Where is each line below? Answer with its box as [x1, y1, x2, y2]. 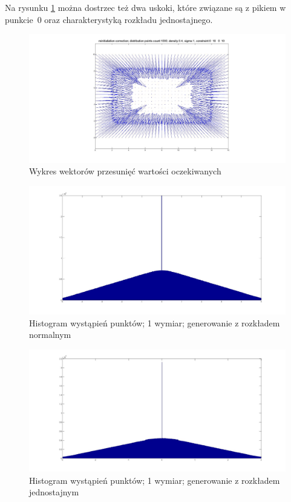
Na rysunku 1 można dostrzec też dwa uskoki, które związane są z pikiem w [5, 1, 286, 13]
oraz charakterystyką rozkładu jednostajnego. [44, 13, 213, 25]
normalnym [29, 328, 71, 341]
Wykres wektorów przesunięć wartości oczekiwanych [29, 165, 221, 177]
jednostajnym [29, 486, 79, 498]
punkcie [5, 13, 33, 25]
